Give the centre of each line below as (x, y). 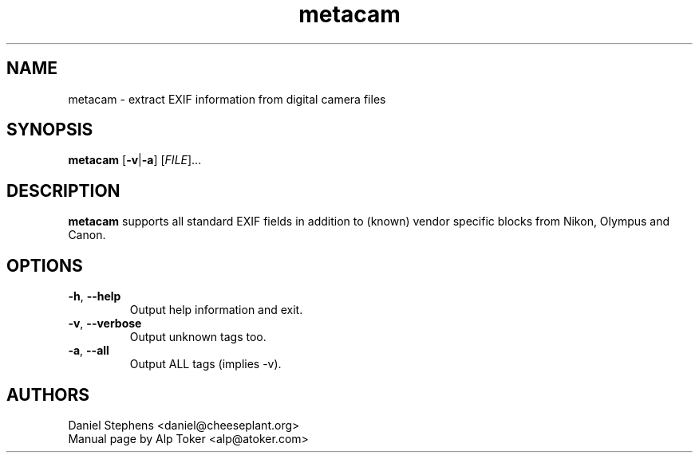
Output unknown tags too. (198, 337)
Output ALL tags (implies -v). (205, 364)
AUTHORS (48, 394)
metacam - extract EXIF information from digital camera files (227, 99)
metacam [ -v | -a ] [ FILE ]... (135, 160)
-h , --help (95, 296)
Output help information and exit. (216, 310)
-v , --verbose (105, 324)
